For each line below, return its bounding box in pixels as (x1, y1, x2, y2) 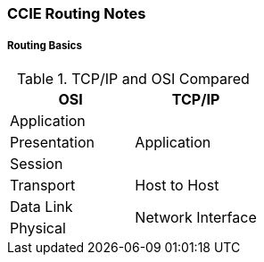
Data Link (10, 197, 73, 216)
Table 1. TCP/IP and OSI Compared (16, 69, 250, 88)
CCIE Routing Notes (7, 4, 146, 22)
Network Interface (135, 207, 257, 226)
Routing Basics (7, 39, 82, 53)
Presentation (10, 132, 95, 151)
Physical (10, 218, 66, 237)
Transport (10, 175, 76, 194)
